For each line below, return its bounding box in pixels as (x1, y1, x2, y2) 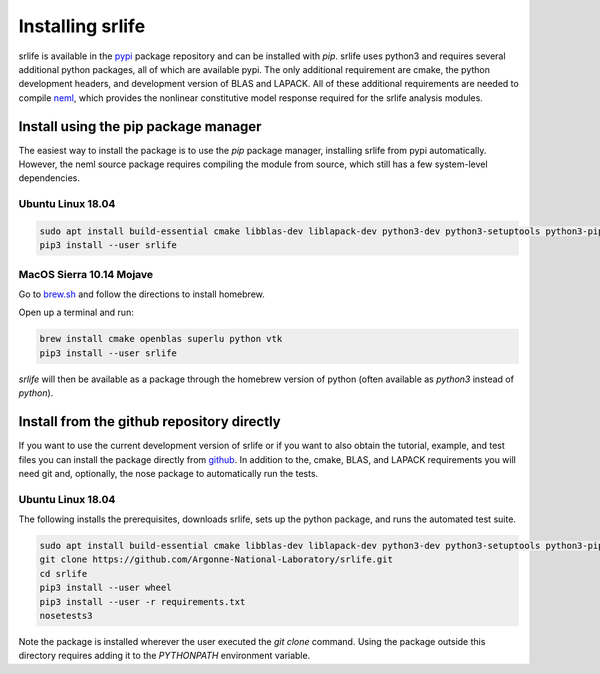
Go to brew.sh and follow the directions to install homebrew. (18, 288, 265, 300)
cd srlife (39, 568, 88, 579)
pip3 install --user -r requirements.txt (39, 596, 246, 607)
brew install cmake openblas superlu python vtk (39, 333, 283, 345)
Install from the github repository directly (18, 413, 281, 430)
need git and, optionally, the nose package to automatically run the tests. (18, 467, 319, 479)
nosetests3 (39, 610, 93, 621)
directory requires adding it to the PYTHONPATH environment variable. (18, 650, 311, 662)
